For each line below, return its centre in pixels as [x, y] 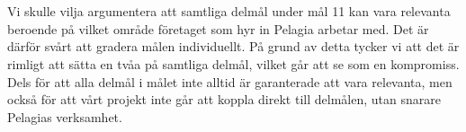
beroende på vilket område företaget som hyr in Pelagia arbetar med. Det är [218, 28]
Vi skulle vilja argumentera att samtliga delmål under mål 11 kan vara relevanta [229, 11]
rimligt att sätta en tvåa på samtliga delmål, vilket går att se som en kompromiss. [233, 63]
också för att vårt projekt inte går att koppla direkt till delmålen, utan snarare [224, 99]
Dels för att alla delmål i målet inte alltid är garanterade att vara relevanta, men [230, 81]
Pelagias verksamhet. [65, 116]
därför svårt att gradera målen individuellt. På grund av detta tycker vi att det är [233, 46]
